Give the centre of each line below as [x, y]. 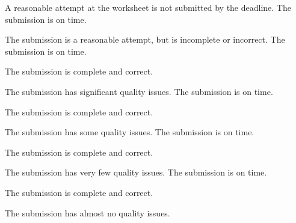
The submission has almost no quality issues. [88, 212]
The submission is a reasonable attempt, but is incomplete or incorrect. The [145, 39]
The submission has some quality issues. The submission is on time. [130, 132]
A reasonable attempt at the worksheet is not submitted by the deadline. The [148, 7]
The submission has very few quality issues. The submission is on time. [136, 172]
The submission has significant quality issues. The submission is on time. [139, 91]
